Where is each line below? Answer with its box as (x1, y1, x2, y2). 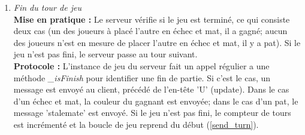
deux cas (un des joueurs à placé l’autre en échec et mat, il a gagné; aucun (13, 24, 288, 37)
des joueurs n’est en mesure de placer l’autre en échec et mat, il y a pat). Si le (13, 36, 301, 48)
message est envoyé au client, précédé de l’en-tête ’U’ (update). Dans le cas (13, 83, 289, 96)
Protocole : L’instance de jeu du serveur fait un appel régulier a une (13, 59, 270, 72)
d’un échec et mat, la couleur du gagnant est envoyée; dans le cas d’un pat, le (13, 94, 298, 107)
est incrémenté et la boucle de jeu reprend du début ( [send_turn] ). (13, 118, 259, 130)
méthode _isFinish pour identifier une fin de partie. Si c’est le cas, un (13, 71, 271, 84)
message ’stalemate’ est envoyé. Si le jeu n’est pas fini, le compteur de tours (13, 106, 291, 119)
